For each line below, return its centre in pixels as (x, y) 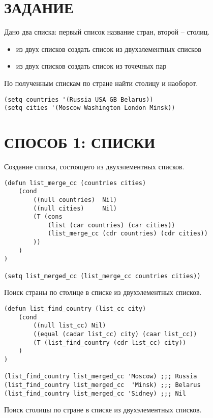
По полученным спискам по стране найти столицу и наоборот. (101, 83)
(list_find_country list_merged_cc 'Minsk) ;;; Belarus (102, 385)
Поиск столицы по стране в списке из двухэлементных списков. (103, 410)
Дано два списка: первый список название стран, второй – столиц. (107, 32)
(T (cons (48, 217)
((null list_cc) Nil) (70, 326)
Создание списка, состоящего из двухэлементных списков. (94, 166)
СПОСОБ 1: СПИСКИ (80, 142)
